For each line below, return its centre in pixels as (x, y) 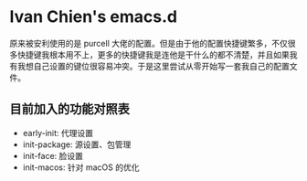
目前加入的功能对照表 (69, 109)
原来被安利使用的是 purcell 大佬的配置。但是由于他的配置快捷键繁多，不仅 (148, 43)
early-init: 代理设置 (58, 133)
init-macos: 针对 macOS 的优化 (81, 167)
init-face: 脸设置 (53, 155)
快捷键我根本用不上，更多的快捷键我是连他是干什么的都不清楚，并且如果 (153, 54)
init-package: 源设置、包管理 (77, 144)
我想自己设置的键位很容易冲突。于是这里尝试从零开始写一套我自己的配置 (153, 66)
